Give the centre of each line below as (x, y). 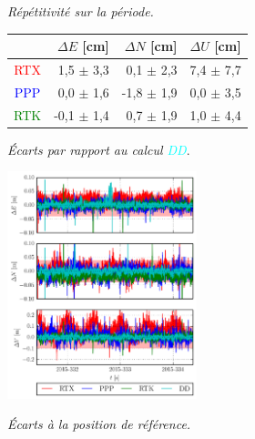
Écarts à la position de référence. (99, 424)
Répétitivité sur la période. (81, 11)
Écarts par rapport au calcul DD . (99, 149)
